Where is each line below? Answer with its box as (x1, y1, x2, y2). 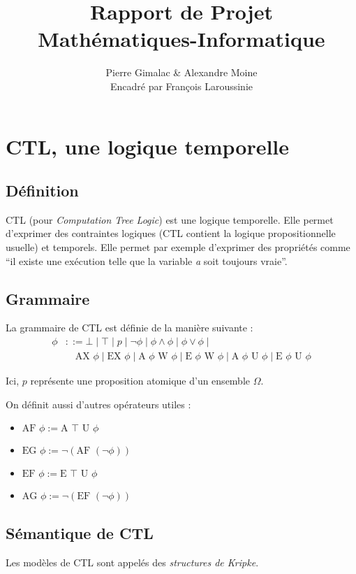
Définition (6, 180, 79, 201)
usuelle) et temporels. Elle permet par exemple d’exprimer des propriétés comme (6, 240, 350, 254)
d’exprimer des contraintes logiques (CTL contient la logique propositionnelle (6, 226, 336, 241)
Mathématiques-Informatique (38, 24, 325, 53)
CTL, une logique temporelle (6, 131, 290, 160)
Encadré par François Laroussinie (110, 78, 253, 93)
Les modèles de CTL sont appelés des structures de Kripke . (6, 554, 259, 569)
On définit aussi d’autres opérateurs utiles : (6, 396, 191, 411)
